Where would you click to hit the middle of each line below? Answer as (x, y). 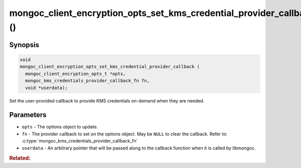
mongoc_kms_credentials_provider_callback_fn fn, (88, 81)
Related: (20, 158)
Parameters (28, 115)
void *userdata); (46, 88)
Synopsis (24, 45)
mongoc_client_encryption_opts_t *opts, (76, 73)
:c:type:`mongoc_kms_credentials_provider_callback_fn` (80, 141)
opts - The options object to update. (60, 127)
